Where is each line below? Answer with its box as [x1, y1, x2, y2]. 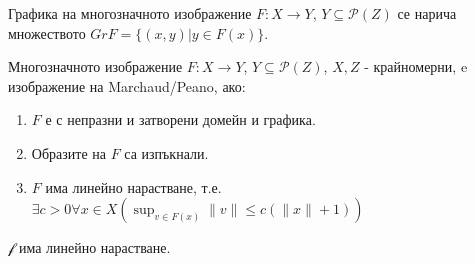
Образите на [31, 142, 106, 163]
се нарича [397, 3, 457, 23]
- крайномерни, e [364, 56, 468, 77]
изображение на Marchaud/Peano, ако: [8, 75, 246, 96]
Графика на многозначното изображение [8, 3, 252, 23]
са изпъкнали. [124, 142, 209, 163]
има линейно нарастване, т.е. [45, 176, 222, 197]
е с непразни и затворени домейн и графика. [45, 109, 316, 130]
